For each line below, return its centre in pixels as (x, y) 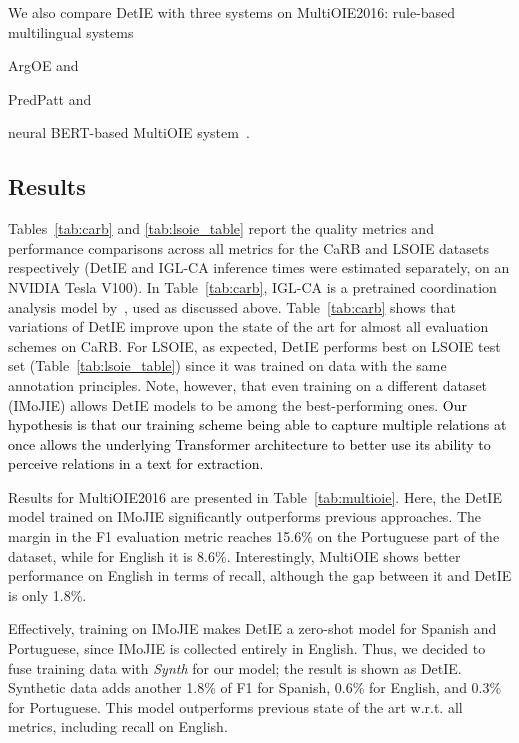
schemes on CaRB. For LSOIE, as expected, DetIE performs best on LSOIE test (254, 345)
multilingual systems (71, 31)
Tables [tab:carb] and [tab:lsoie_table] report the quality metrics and (221, 228)
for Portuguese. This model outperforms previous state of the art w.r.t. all (235, 706)
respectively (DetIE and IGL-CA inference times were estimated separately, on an (259, 267)
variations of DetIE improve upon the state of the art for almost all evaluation (248, 326)
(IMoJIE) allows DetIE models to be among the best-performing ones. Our (237, 404)
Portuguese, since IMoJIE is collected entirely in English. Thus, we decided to (247, 648)
